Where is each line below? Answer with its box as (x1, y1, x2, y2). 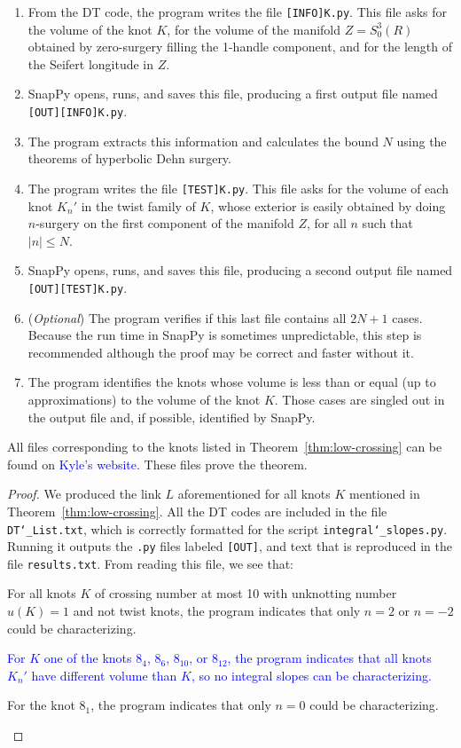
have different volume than (31, 665, 177, 684)
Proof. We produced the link (7, 484, 161, 503)
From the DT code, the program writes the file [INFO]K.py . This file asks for (27, 3, 448, 20)
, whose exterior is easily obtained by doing (210, 196, 446, 215)
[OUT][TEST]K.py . (27, 278, 128, 296)
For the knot (7, 696, 75, 714)
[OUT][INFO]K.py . (27, 102, 128, 121)
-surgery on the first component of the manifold (35, 214, 294, 232)
